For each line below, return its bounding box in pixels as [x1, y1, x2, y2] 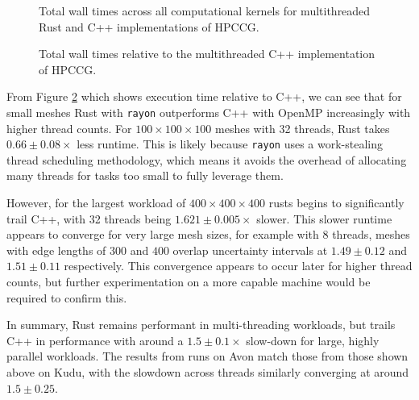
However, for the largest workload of [6, 194, 186, 211]
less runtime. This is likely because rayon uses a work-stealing [77, 135, 383, 152]
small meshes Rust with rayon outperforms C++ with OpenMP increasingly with [6, 103, 411, 120]
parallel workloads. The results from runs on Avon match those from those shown [6, 348, 409, 365]
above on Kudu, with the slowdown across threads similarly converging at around [6, 364, 409, 380]
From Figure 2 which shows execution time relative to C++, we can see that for [6, 88, 402, 105]
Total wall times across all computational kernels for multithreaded [39, 2, 371, 19]
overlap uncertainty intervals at [172, 241, 328, 258]
